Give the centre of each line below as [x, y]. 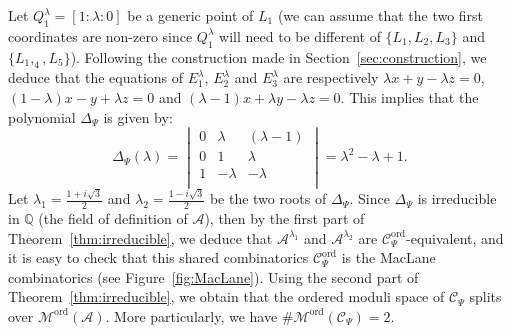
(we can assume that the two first [380, 15]
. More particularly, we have [191, 315]
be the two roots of [268, 198]
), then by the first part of [284, 218]
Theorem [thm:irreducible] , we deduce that [140, 237]
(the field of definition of [113, 218]
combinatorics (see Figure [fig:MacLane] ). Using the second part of [213, 276]
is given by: [138, 116]
